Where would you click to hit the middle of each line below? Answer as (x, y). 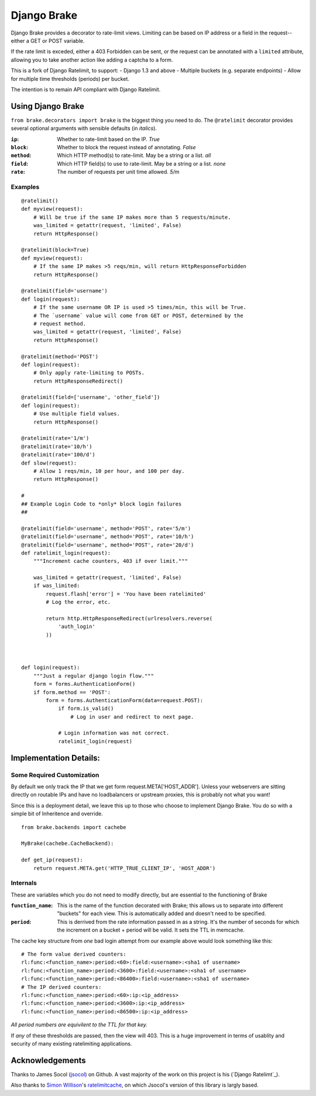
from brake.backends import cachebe (74, 827)
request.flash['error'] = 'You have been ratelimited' (126, 594)
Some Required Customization (55, 775)
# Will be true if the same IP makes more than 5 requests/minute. (132, 217)
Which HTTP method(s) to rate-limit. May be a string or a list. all (134, 156)
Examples (25, 187)
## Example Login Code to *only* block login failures (102, 504)
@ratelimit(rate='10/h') (57, 446)
